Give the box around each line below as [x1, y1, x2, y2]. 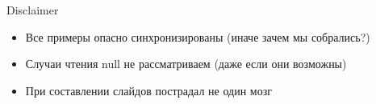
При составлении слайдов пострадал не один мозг [25, 82, 272, 98]
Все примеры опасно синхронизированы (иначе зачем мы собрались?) [25, 28, 370, 45]
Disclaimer [6, 2, 59, 18]
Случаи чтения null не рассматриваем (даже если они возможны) [25, 55, 347, 72]
